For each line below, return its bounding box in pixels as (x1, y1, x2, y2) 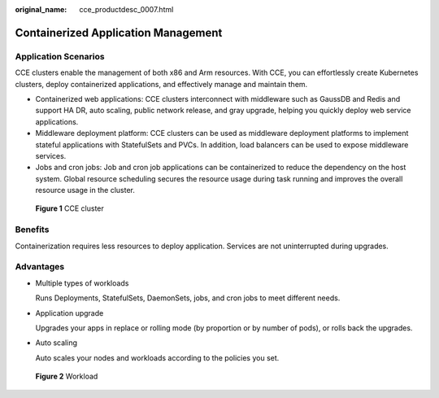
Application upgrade (35, 308, 104, 317)
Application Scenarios (15, 50, 105, 62)
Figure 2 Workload (35, 371, 98, 382)
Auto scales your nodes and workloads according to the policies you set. (35, 352, 280, 362)
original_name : (15, 5, 67, 14)
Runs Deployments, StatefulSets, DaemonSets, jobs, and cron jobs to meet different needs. (35, 293, 341, 303)
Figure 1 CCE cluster (35, 203, 105, 213)
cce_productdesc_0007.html (79, 5, 174, 14)
